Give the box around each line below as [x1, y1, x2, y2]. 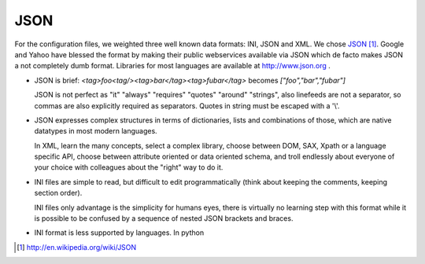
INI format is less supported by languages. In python [34, 228, 205, 237]
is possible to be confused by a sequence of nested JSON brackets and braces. [34, 214, 294, 223]
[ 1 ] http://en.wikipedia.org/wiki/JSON [17, 242, 137, 251]
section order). [34, 189, 83, 198]
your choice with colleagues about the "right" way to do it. [34, 163, 224, 172]
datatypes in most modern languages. [34, 126, 157, 136]
